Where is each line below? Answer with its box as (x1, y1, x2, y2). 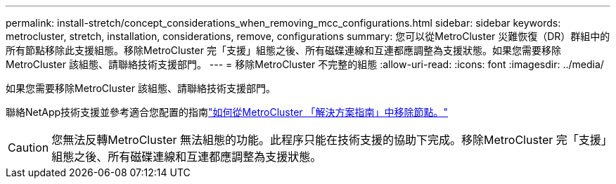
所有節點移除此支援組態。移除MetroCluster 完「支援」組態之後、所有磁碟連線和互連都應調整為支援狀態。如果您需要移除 (6, 44, 561, 56)
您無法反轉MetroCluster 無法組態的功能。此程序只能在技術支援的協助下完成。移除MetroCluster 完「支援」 (51, 133, 607, 147)
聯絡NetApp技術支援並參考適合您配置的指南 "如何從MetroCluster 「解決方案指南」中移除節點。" (6, 106, 449, 118)
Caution (8, 140, 49, 155)
